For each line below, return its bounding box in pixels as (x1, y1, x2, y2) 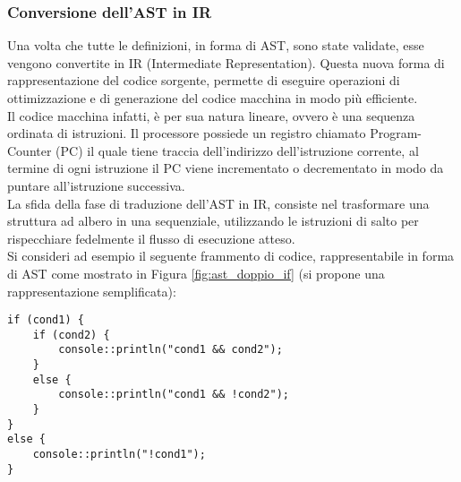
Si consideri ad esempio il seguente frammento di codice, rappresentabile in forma (7, 246, 455, 265)
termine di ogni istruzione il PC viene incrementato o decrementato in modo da (7, 159, 444, 177)
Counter (7, 141, 52, 159)
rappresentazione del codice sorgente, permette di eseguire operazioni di (7, 71, 400, 90)
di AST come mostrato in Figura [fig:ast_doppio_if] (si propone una (7, 263, 385, 282)
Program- (370, 124, 422, 142)
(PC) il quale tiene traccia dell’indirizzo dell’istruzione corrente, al (55, 141, 419, 159)
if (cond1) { (7, 314, 84, 327)
